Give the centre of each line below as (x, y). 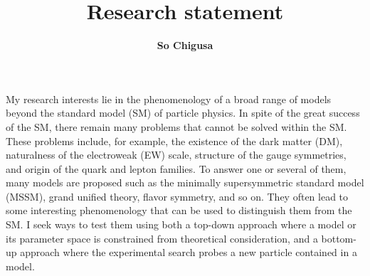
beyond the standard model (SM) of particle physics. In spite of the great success (183, 113)
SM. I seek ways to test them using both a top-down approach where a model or (181, 224)
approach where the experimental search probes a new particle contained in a (189, 252)
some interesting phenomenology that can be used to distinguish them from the (179, 210)
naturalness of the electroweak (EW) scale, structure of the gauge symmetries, (176, 155)
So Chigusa (185, 45)
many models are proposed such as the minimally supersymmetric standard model (185, 182)
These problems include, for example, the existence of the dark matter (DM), (174, 140)
